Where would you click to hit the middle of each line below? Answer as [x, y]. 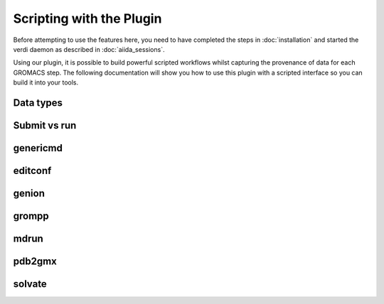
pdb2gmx [35, 262]
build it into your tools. [46, 82]
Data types [38, 103]
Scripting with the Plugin [87, 18]
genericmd [38, 148]
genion [29, 193]
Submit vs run [45, 125]
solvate [30, 284]
